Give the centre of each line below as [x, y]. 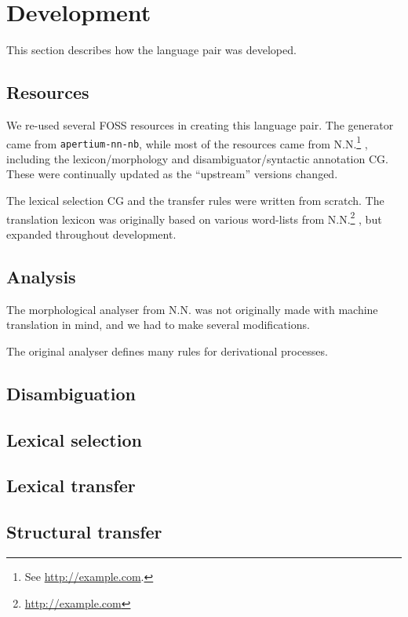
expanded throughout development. [91, 234]
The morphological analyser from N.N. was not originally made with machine [192, 309]
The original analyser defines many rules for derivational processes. [167, 350]
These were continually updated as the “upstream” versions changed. [172, 174]
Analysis [41, 276]
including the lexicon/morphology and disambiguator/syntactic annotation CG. [197, 158]
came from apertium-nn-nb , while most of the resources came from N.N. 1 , [187, 142]
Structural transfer [84, 532]
